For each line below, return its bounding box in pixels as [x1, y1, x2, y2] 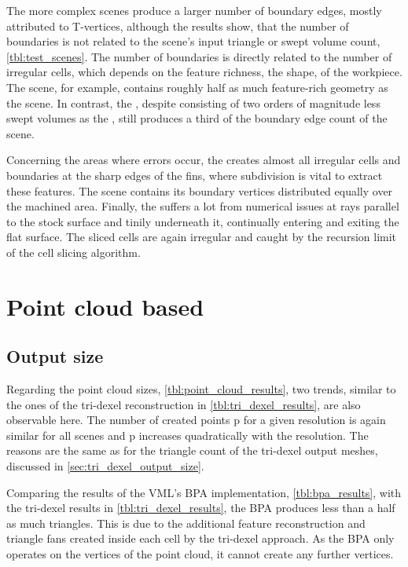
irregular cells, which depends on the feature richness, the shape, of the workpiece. [6, 64, 402, 80]
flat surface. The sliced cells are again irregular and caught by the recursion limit [6, 229, 397, 245]
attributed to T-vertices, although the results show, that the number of [6, 17, 349, 34]
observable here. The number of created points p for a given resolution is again [6, 412, 386, 428]
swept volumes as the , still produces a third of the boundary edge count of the [6, 110, 388, 126]
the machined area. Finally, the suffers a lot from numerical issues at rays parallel [6, 198, 399, 214]
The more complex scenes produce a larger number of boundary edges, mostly [6, 2, 382, 18]
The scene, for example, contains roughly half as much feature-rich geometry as [6, 79, 388, 95]
